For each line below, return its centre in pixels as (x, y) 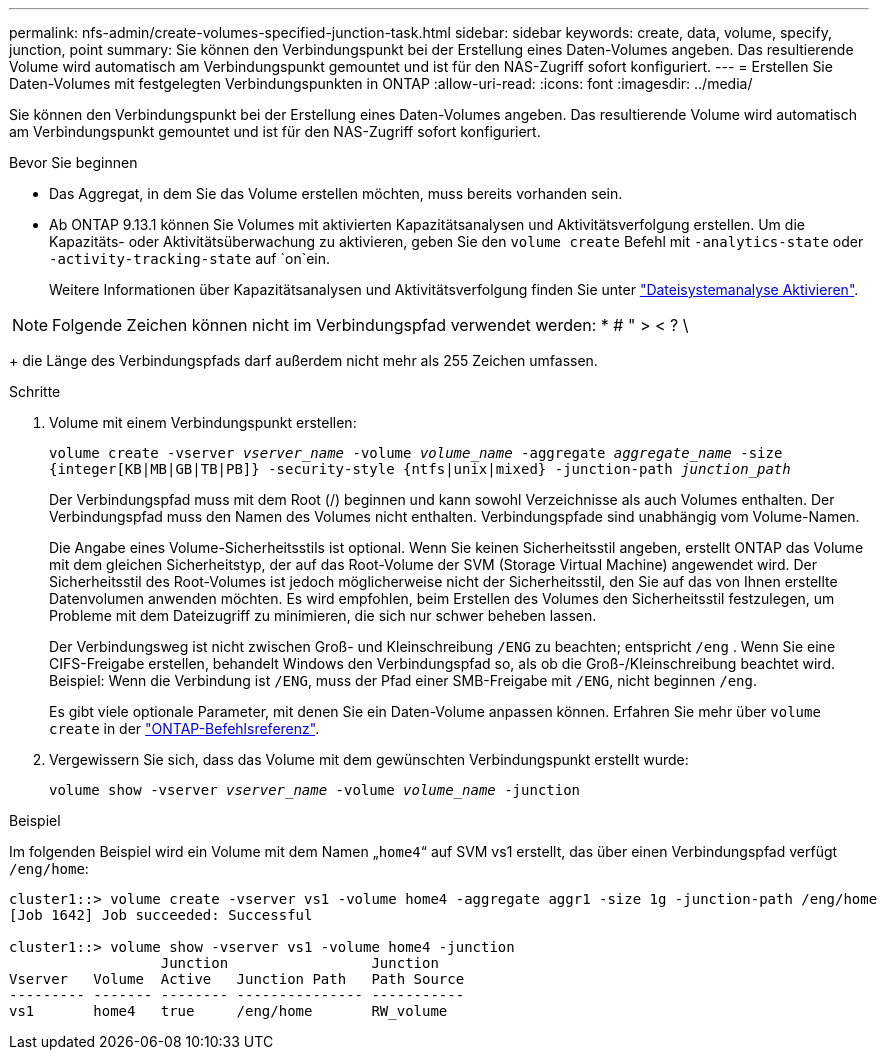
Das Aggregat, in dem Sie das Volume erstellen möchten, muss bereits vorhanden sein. (336, 193)
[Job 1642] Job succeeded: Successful (161, 915)
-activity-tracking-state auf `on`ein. (190, 258)
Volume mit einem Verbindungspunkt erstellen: (203, 422)
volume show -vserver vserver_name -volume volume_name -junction (315, 790)
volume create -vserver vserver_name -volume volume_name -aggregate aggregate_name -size (416, 453)
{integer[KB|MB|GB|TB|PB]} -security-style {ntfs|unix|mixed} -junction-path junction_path (420, 469)
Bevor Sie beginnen (73, 162)
